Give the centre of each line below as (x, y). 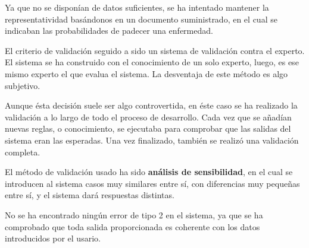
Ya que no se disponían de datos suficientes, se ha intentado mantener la (137, 7)
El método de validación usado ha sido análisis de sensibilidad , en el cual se (149, 172)
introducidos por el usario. (53, 238)
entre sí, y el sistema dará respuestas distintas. (90, 195)
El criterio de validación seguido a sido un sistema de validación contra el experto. (155, 50)
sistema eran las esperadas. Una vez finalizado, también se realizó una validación (152, 140)
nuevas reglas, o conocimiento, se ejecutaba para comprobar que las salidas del (148, 128)
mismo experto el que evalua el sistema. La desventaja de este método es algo (146, 73)
